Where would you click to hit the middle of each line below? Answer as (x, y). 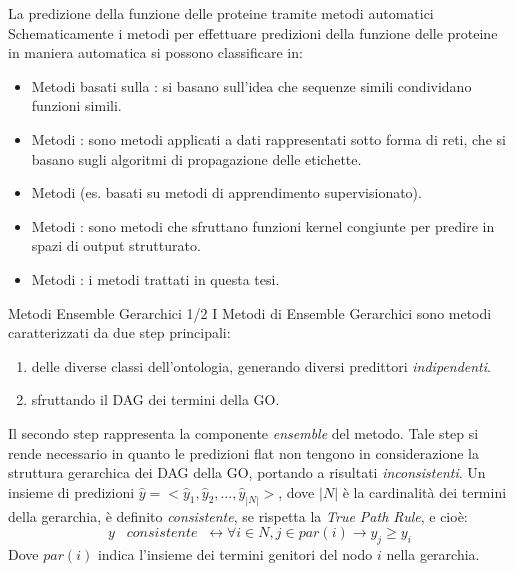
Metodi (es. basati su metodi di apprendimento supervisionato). (226, 192)
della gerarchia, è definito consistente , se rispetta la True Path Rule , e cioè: (238, 515)
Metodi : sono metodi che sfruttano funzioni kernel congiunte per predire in (263, 225)
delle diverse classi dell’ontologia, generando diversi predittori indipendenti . (261, 365)
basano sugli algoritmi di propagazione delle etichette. (196, 158)
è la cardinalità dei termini (424, 491)
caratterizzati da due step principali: (119, 332)
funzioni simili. (76, 105)
